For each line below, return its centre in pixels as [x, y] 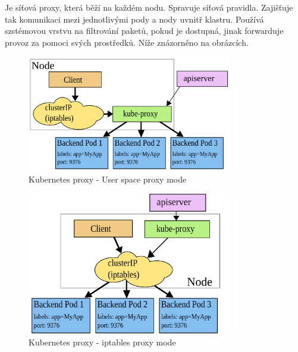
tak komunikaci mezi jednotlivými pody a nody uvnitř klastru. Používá [134, 19]
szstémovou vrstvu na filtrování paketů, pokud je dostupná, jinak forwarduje [144, 31]
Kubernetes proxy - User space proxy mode [108, 179]
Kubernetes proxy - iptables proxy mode [102, 342]
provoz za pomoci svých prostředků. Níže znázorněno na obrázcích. [127, 42]
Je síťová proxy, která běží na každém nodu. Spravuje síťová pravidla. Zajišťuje [149, 7]
